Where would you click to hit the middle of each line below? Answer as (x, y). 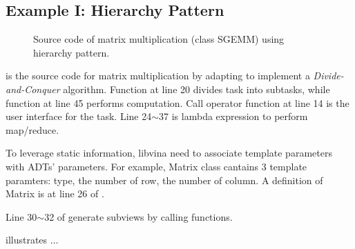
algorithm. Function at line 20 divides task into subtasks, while (196, 89)
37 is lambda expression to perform (233, 116)
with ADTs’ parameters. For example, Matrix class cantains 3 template (156, 166)
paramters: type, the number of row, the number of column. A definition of (164, 180)
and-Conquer (33, 89)
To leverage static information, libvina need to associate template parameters (169, 153)
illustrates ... (32, 240)
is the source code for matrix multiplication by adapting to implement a (158, 76)
